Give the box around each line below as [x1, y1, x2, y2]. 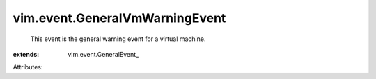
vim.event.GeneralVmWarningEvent [13, 10, 226, 26]
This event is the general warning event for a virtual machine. [30, 35, 206, 43]
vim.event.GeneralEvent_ [68, 50, 139, 58]
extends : [13, 50, 40, 58]
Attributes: [13, 63, 43, 71]
